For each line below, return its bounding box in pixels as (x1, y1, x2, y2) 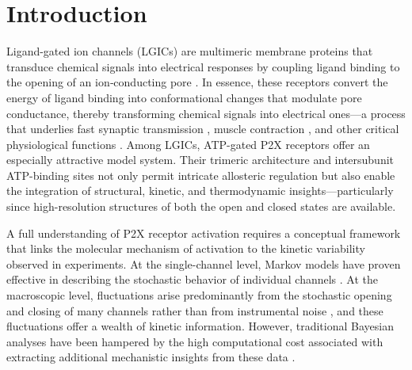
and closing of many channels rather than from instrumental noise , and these (6, 302, 383, 319)
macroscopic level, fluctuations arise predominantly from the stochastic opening (6, 287, 392, 303)
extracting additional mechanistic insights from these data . (6, 349, 296, 365)
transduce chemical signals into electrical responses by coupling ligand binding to (6, 58, 400, 74)
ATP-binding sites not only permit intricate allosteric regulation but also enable (6, 166, 395, 183)
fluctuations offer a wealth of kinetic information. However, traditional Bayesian (6, 318, 394, 334)
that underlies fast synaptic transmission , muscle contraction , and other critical (6, 120, 399, 137)
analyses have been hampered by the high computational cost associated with (6, 333, 383, 349)
